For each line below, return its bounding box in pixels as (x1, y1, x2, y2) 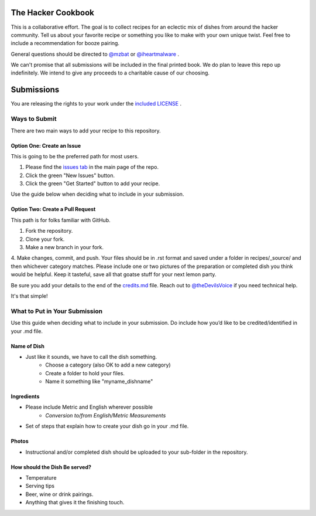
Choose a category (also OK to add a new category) (45, 361, 171, 369)
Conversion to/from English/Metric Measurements (45, 412, 166, 419)
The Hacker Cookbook (11, 8, 95, 18)
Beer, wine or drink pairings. (25, 490, 94, 498)
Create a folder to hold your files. (45, 369, 125, 376)
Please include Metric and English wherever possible (25, 403, 153, 410)
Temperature (25, 474, 57, 481)
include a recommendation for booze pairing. (11, 40, 120, 47)
